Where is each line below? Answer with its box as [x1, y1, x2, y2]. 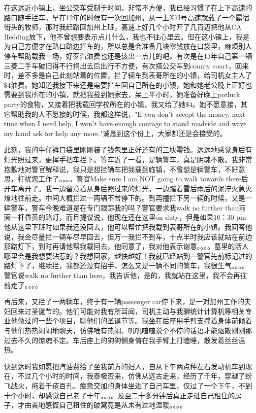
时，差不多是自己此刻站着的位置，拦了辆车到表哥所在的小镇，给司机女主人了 [4, 70, 252, 80]
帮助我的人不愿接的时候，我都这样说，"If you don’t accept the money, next [10, 108, 246, 119]
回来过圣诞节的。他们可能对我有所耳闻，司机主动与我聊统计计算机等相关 [10, 306, 245, 316]
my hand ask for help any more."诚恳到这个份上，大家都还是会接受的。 [4, 128, 227, 138]
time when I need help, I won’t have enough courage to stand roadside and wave [4, 118, 247, 129]
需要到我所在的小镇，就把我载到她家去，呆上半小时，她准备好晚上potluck [4, 89, 240, 100]
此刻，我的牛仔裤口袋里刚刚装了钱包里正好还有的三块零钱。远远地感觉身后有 [4, 144, 252, 155]
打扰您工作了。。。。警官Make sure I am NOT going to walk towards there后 [17, 173, 249, 184]
